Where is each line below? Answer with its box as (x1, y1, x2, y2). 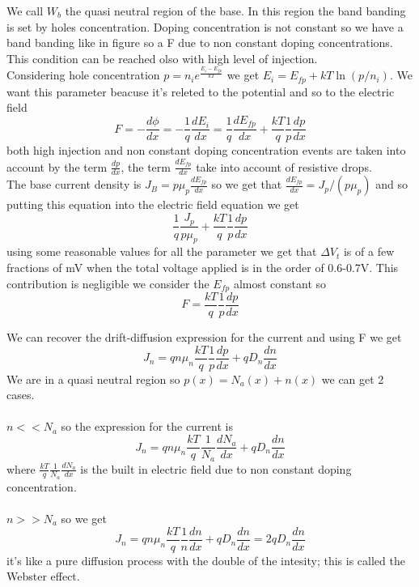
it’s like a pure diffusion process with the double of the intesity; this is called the (6, 551, 405, 568)
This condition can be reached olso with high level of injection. (6, 49, 318, 66)
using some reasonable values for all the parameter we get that (6, 243, 317, 260)
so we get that (211, 176, 282, 193)
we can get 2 (321, 370, 384, 387)
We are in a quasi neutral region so (6, 370, 180, 387)
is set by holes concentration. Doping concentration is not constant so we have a (6, 18, 404, 35)
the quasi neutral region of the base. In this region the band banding (65, 2, 406, 19)
